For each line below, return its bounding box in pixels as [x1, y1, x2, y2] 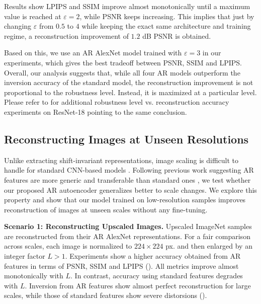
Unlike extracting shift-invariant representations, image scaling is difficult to [4, 155, 239, 165]
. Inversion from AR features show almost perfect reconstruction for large [25, 280, 251, 290]
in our [202, 47, 221, 58]
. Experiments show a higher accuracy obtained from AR [65, 251, 241, 261]
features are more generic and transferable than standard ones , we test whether [4, 174, 251, 185]
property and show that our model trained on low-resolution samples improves [4, 194, 246, 205]
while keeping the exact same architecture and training [81, 21, 251, 31]
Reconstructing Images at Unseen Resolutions [4, 131, 249, 146]
